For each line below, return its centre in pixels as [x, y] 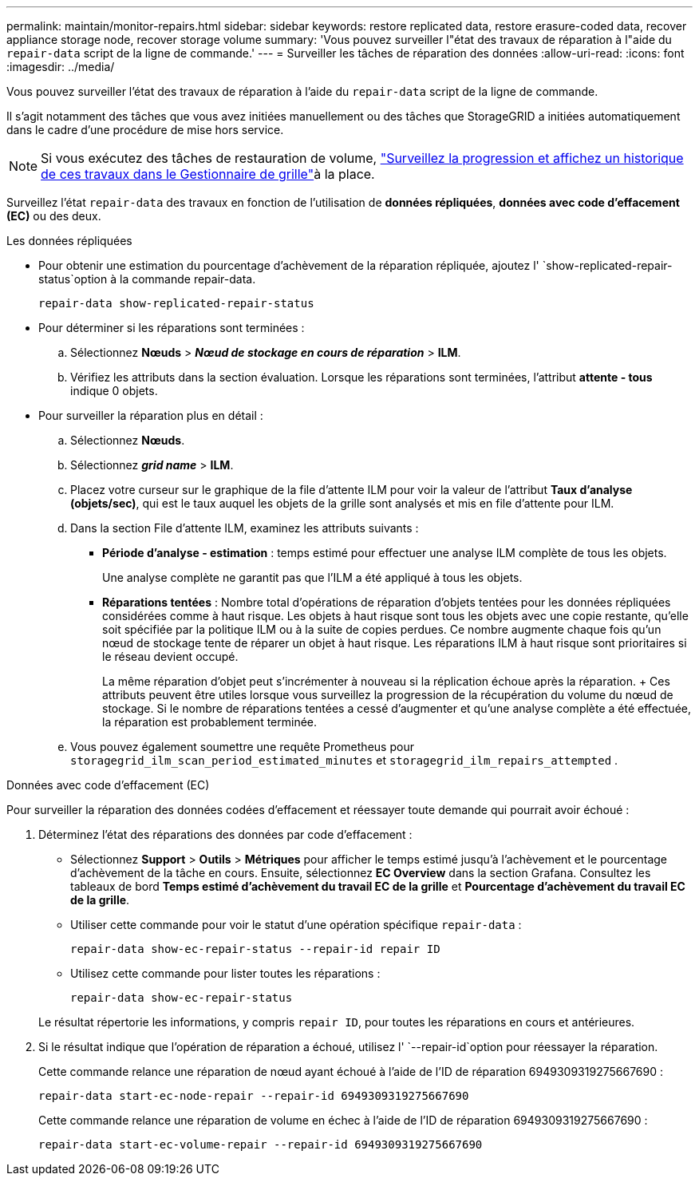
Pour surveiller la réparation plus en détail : [151, 415]
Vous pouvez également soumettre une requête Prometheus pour [242, 747]
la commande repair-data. [188, 279]
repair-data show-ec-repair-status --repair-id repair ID [255, 949]
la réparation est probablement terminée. [210, 722]
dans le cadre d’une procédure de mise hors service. [145, 130]
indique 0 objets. [114, 391]
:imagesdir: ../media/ [61, 67]
